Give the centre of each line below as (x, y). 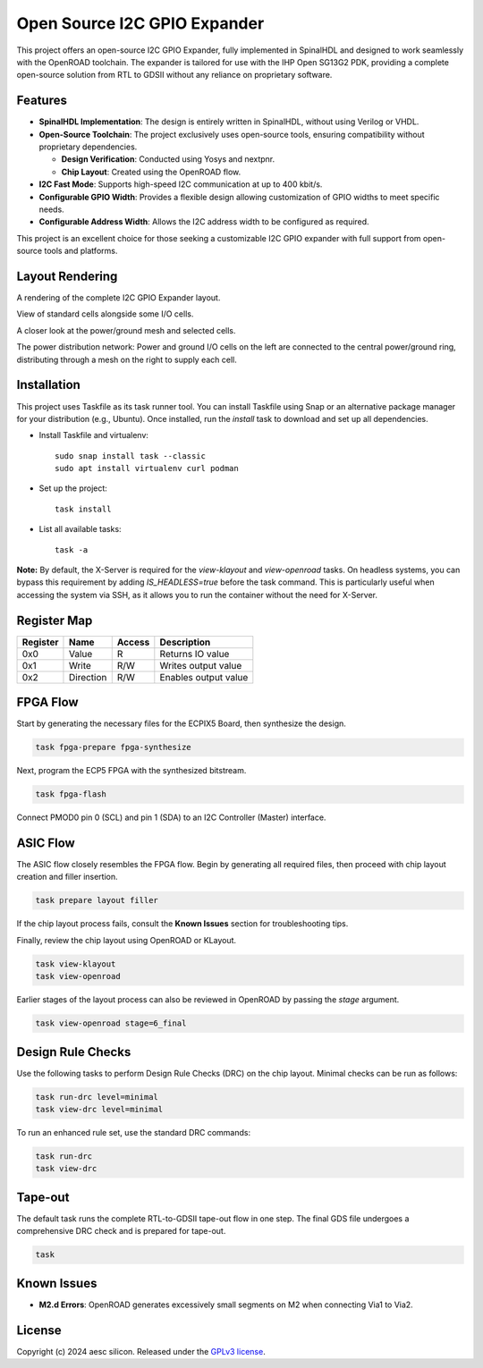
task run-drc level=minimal (97, 1097)
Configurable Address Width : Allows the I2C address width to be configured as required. (204, 222)
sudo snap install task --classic (130, 456)
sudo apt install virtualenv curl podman (147, 469)
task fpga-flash (71, 794)
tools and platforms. (81, 251)
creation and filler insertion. (67, 877)
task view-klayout (76, 964)
